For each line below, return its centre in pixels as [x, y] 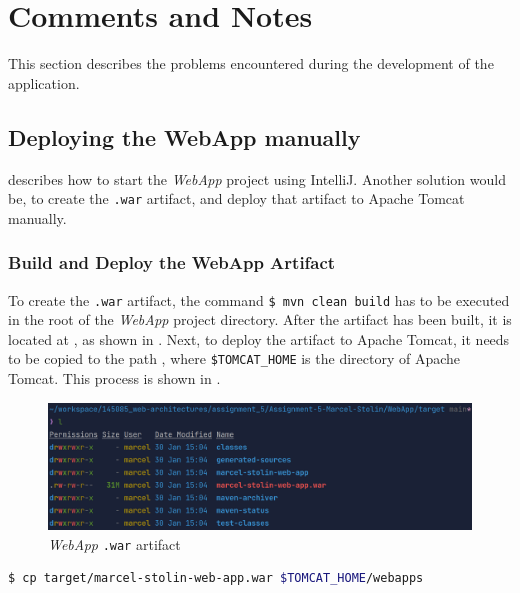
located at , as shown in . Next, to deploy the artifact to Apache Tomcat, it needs [259, 338]
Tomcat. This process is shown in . [114, 378]
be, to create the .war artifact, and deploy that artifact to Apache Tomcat [236, 198]
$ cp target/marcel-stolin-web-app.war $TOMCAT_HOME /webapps [216, 578]
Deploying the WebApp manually [184, 136]
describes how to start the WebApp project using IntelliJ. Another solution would [257, 178]
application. [44, 82]
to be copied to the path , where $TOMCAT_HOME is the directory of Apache [234, 358]
